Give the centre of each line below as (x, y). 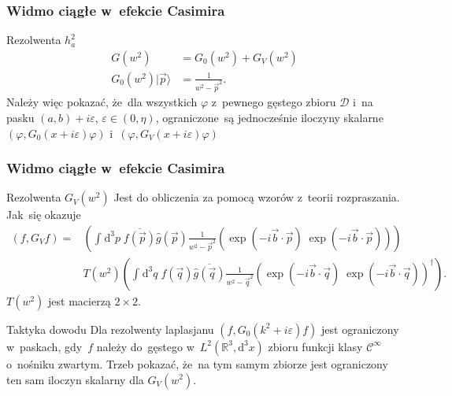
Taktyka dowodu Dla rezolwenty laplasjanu (110, 329)
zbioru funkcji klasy (315, 346)
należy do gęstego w (145, 346)
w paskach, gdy (44, 346)
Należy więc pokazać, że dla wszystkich (102, 102)
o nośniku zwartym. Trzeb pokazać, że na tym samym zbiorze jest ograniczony (197, 363)
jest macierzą (80, 300)
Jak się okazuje (44, 215)
